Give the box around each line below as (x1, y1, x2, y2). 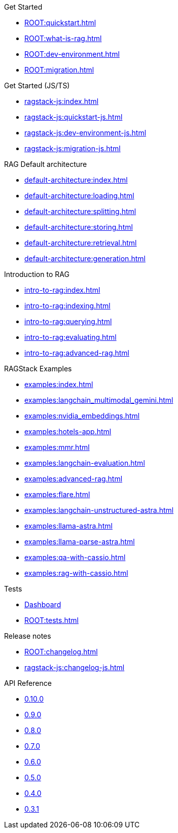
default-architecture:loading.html (24, 191, 134, 200)
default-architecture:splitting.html (24, 207, 136, 216)
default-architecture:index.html (24, 176, 128, 184)
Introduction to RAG (4, 270, 69, 279)
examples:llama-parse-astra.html (24, 537, 135, 546)
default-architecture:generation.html (24, 254, 146, 263)
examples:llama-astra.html (24, 522, 113, 530)
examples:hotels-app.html (24, 427, 112, 436)
